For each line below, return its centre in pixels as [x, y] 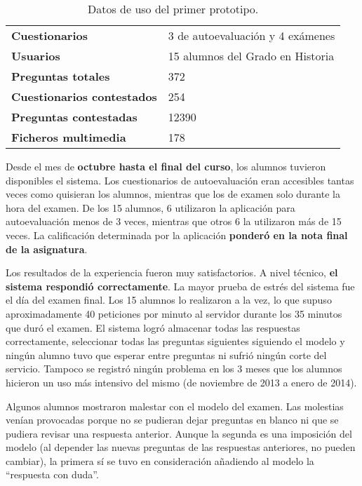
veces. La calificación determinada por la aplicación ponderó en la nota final [177, 235]
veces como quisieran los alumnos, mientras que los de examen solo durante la [173, 194]
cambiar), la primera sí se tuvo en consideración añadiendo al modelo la [160, 460]
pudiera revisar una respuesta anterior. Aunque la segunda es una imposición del [179, 433]
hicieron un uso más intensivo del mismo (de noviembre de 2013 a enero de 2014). [181, 382]
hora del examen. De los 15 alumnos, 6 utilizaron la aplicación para [150, 207]
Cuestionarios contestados [84, 96]
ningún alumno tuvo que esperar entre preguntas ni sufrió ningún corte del [166, 355]
